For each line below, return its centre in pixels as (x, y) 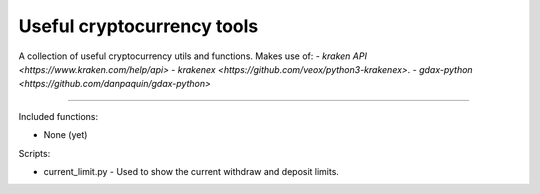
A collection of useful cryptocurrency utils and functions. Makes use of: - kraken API (192, 56)
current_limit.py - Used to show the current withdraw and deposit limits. (191, 171)
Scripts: (34, 153)
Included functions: (58, 116)
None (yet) (65, 135)
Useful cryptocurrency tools (138, 26)
